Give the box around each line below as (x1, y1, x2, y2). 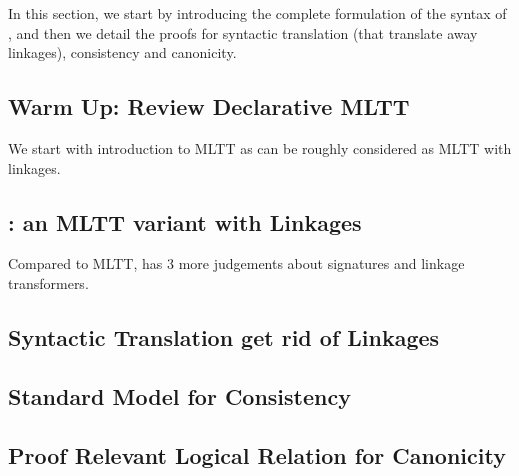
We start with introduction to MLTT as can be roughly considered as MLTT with (8, 137, 512, 158)
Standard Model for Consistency (8, 380, 351, 411)
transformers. (8, 272, 89, 293)
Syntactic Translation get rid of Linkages (8, 321, 440, 352)
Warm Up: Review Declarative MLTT (8, 91, 410, 122)
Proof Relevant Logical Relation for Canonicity (8, 439, 506, 470)
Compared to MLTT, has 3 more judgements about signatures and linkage (8, 253, 465, 274)
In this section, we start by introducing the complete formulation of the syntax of (8, 3, 507, 23)
